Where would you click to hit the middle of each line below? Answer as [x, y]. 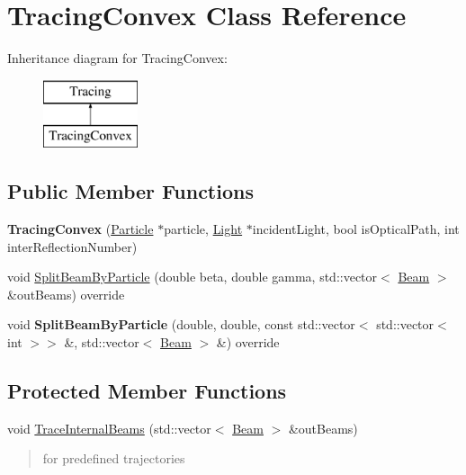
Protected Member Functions [147, 391]
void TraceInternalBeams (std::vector [109, 428]
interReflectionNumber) [72, 246]
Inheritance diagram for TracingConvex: [117, 58]
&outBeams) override [66, 294]
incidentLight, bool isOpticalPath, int [356, 229]
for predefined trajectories [114, 458]
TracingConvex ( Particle [81, 229]
